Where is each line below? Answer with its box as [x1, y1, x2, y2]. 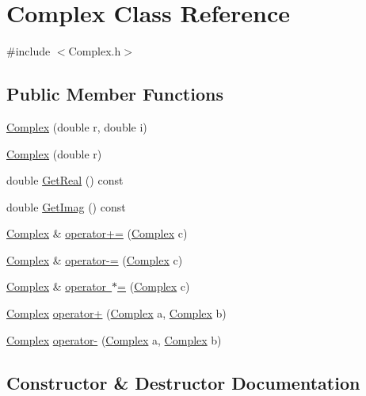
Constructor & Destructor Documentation [6, 370, 360, 394]
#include [6, 43, 51, 59]
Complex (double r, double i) [6, 118, 147, 135]
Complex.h [68, 43, 121, 59]
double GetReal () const [6, 172, 124, 188]
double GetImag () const [6, 198, 126, 215]
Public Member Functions [6, 82, 223, 106]
